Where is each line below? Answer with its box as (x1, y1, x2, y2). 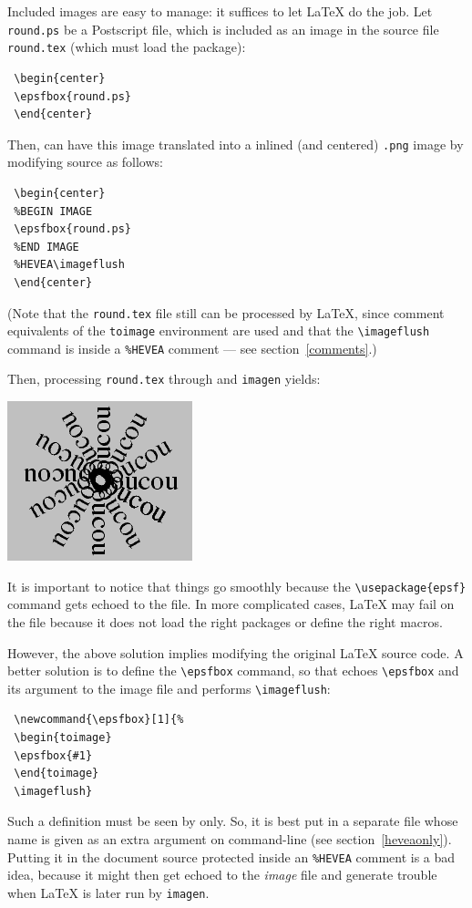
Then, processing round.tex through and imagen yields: (7, 369, 321, 388)
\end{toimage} (14, 767, 99, 780)
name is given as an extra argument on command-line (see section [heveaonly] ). (7, 830, 452, 849)
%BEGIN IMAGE (14, 204, 93, 218)
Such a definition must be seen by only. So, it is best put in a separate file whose (7, 811, 458, 831)
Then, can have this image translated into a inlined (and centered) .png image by (7, 134, 464, 153)
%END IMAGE (14, 240, 79, 253)
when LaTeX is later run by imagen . (7, 882, 210, 902)
